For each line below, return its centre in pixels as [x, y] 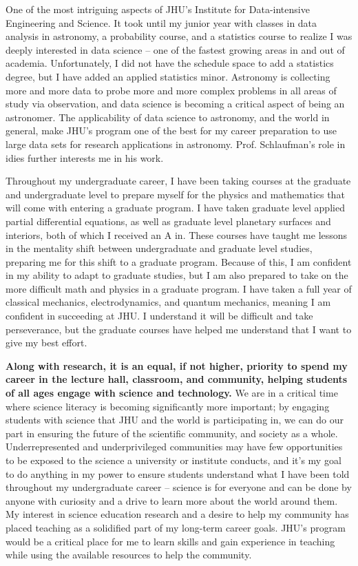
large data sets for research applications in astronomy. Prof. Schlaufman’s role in [176, 144]
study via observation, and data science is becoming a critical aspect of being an [175, 104]
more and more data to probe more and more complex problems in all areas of [171, 90]
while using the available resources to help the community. [129, 555]
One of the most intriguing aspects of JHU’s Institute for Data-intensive [158, 9]
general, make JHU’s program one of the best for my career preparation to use [171, 130]
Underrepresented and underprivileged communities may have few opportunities [174, 447]
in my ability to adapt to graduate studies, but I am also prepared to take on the [177, 275]
